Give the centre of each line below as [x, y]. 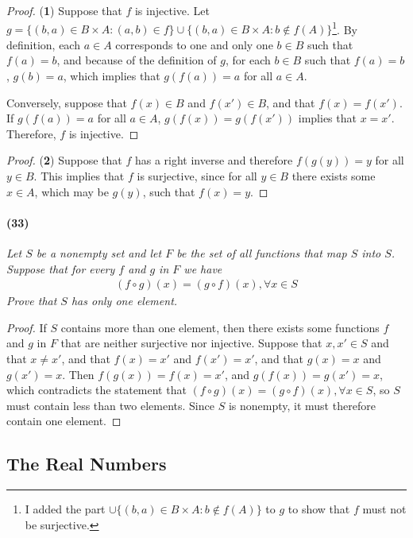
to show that [319, 509]
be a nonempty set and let [99, 252]
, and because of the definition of [137, 60]
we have [203, 268]
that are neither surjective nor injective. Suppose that [191, 343]
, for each [248, 60]
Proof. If [27, 327]
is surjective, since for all [197, 176]
